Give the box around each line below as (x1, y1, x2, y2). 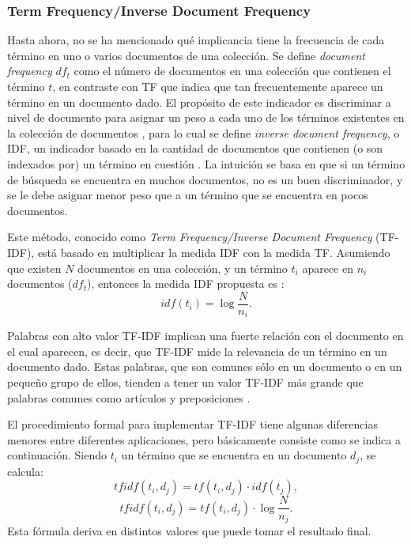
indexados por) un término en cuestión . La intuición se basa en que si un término (7, 155, 405, 172)
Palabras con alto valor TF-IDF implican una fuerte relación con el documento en (7, 327, 404, 344)
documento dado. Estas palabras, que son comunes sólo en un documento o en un (7, 358, 402, 375)
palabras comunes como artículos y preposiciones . (7, 389, 251, 406)
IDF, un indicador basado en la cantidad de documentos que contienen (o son (7, 140, 383, 157)
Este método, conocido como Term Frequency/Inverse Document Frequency (7, 229, 372, 245)
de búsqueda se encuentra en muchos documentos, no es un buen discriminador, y (7, 171, 403, 187)
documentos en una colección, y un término (77, 259, 288, 276)
